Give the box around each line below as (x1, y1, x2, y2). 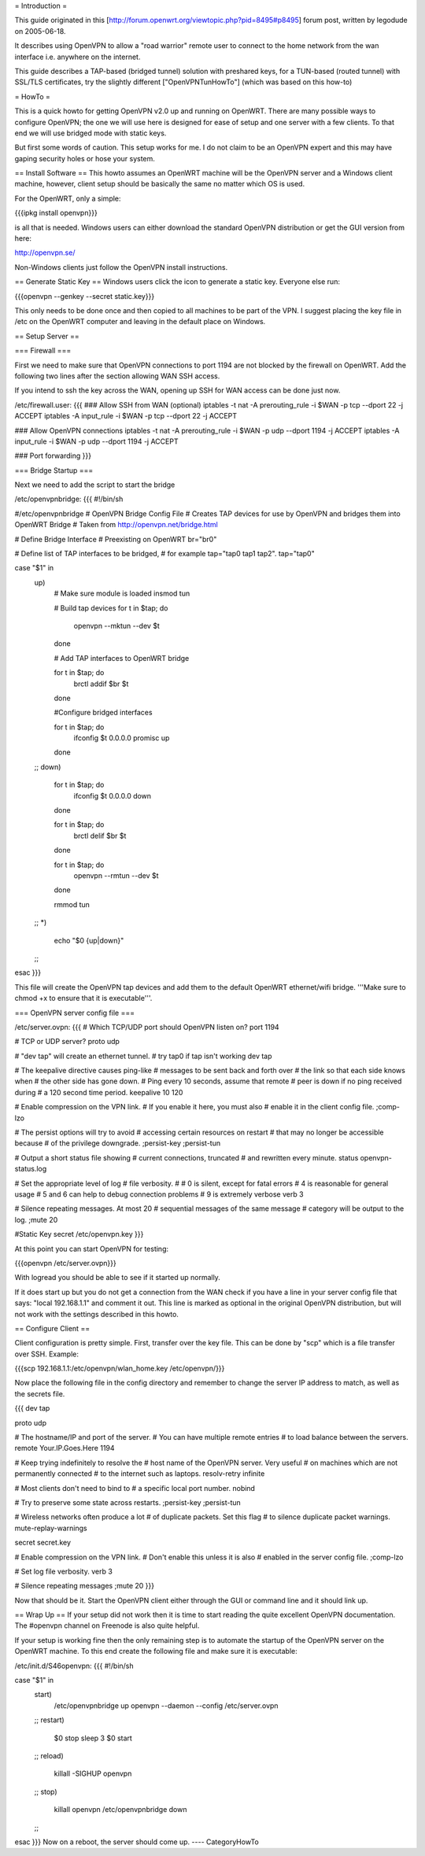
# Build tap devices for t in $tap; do (54, 603, 168, 613)
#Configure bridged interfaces (54, 708, 153, 718)
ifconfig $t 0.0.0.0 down (73, 791, 152, 800)
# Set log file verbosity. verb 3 (14, 1566, 113, 1576)
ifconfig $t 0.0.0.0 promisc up (73, 733, 170, 743)
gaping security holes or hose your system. (14, 153, 155, 163)
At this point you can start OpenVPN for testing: (14, 1244, 169, 1253)
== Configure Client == (14, 1323, 91, 1333)
